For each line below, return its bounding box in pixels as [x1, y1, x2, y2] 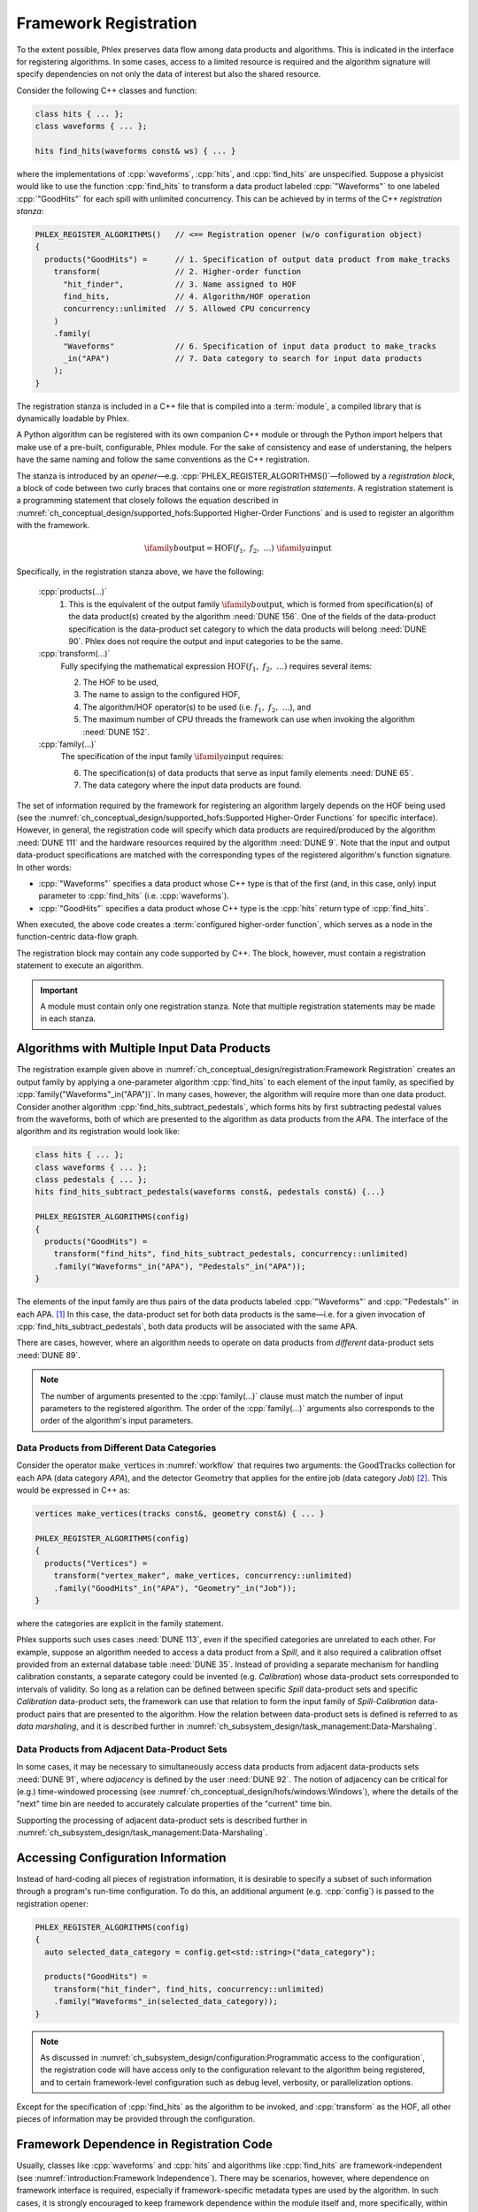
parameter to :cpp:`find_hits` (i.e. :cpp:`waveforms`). [38, 890, 229, 902]
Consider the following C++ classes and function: [16, 85, 197, 96]
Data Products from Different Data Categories [16, 1442, 217, 1455]
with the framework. [16, 520, 90, 531]
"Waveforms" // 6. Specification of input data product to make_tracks [63, 341, 437, 351]
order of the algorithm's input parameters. [40, 1416, 194, 1426]
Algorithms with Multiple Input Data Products [16, 1041, 272, 1056]
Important [40, 985, 79, 995]
